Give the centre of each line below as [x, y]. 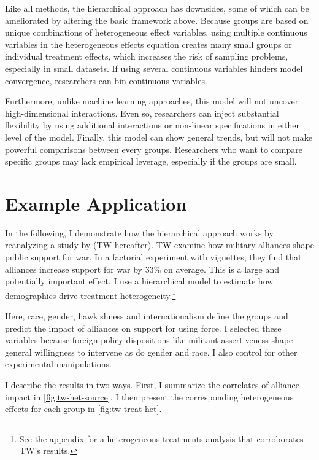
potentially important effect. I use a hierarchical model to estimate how [139, 281]
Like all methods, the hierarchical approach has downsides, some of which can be [157, 8]
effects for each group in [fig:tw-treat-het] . [83, 409]
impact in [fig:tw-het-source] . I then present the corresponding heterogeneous [149, 396]
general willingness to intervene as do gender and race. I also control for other [151, 352]
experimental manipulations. [58, 364]
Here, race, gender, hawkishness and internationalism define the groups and [147, 316]
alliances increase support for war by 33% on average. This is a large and [142, 269]
